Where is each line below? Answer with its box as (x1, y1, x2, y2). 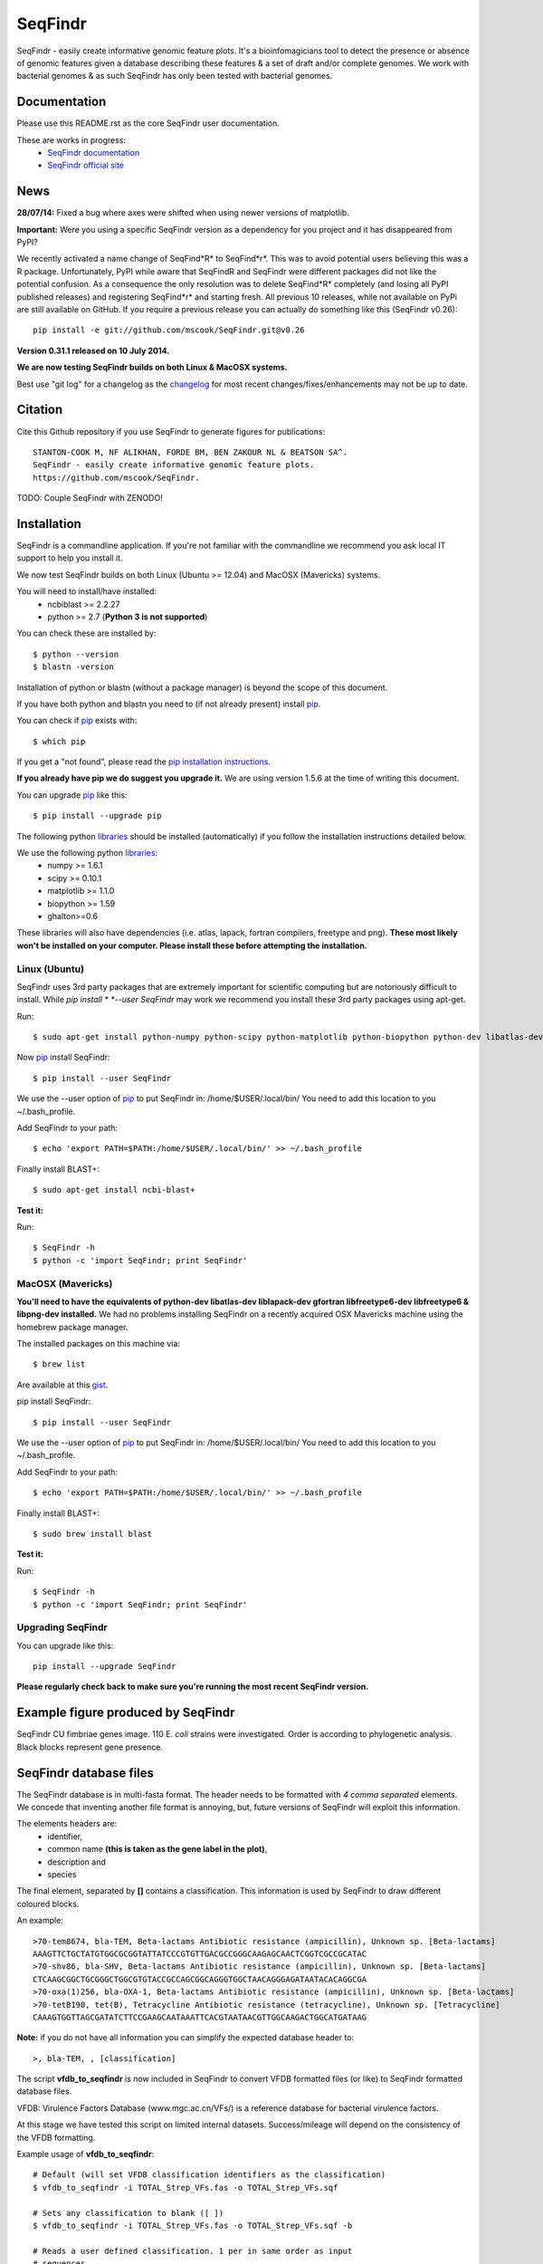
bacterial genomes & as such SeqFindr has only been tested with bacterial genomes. (16, 71, 333, 82)
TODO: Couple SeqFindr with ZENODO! (16, 493, 163, 504)
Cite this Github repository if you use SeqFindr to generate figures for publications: (16, 426, 326, 436)
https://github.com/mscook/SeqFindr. (33, 472, 201, 483)
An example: (16, 1915, 63, 1926)
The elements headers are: (16, 1818, 118, 1829)
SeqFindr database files (16, 1765, 154, 1780)
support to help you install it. (16, 552, 123, 563)
